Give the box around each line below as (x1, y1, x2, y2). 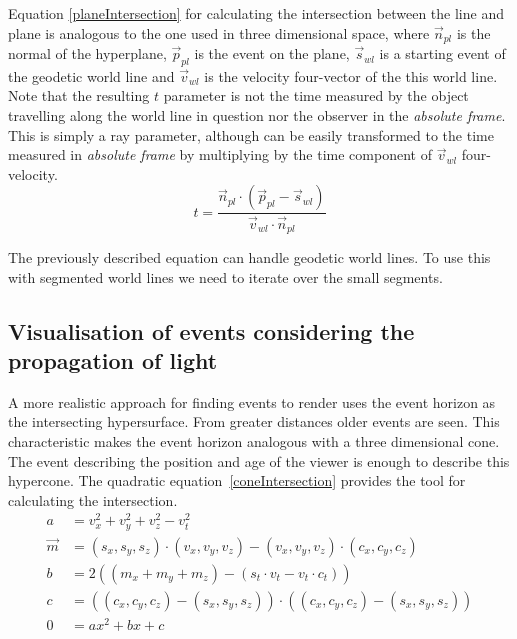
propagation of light (8, 344, 218, 375)
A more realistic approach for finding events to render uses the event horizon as (8, 391, 496, 412)
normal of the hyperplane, (8, 43, 167, 64)
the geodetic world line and (8, 65, 175, 86)
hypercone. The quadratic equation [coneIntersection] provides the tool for (8, 470, 466, 491)
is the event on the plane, (194, 43, 350, 64)
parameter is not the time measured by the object (163, 85, 469, 106)
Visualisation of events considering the (8, 315, 415, 346)
